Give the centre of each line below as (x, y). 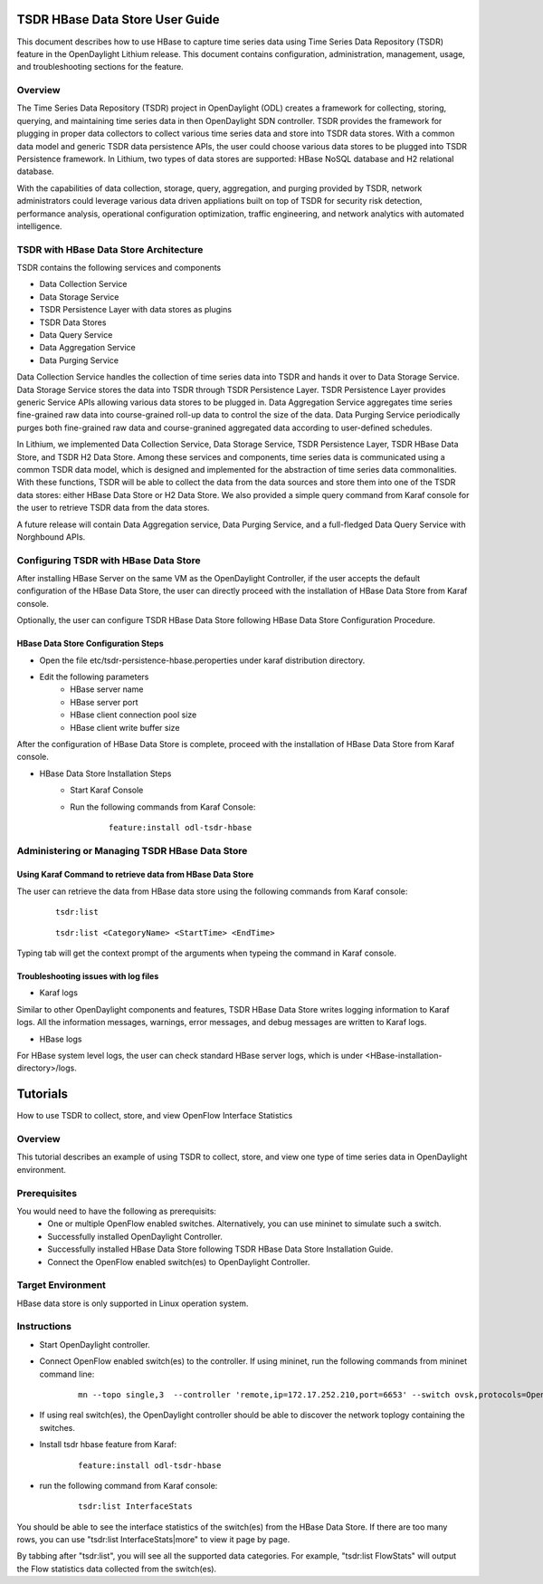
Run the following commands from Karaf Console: (163, 807)
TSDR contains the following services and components (119, 268)
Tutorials (42, 1094)
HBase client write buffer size (125, 727)
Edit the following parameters (94, 677)
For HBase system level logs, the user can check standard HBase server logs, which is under (190, 1055)
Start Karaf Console (107, 790)
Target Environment (61, 1285)
